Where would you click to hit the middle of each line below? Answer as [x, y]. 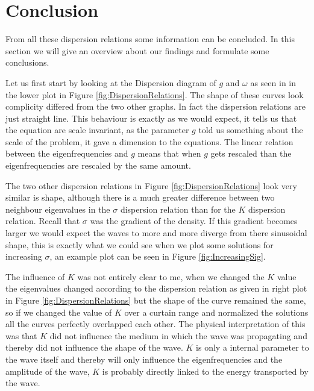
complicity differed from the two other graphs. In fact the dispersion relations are [155, 106]
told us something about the [251, 130]
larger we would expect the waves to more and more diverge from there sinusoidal [156, 233]
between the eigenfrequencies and [67, 153]
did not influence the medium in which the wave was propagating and [178, 335]
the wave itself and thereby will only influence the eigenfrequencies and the [144, 359]
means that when [169, 153]
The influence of [35, 276]
